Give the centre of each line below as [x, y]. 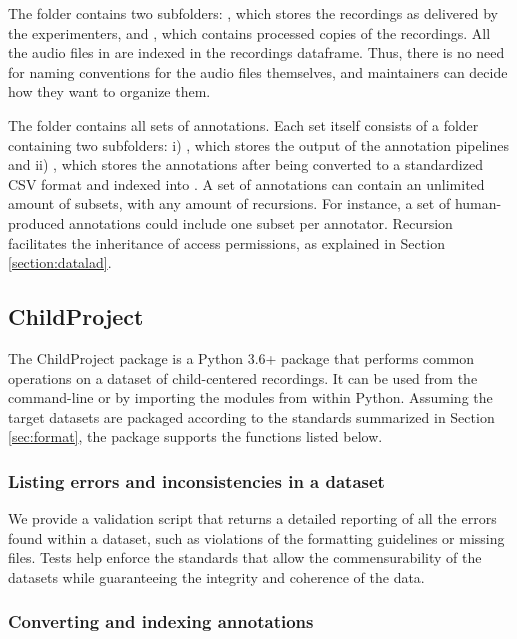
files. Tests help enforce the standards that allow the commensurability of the [245, 557]
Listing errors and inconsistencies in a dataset [196, 480]
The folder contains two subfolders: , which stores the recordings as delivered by [253, 13]
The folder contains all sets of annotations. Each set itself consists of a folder [243, 124]
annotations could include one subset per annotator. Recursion [261, 222]
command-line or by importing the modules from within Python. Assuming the [250, 397]
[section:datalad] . [60, 262]
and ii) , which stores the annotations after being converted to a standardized [245, 164]
